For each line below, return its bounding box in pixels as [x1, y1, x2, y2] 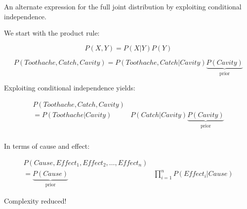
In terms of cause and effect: [4, 141, 90, 151]
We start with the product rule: [4, 28, 100, 38]
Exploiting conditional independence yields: [4, 83, 135, 93]
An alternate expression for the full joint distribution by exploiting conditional [4, 1, 242, 11]
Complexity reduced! [4, 195, 67, 206]
